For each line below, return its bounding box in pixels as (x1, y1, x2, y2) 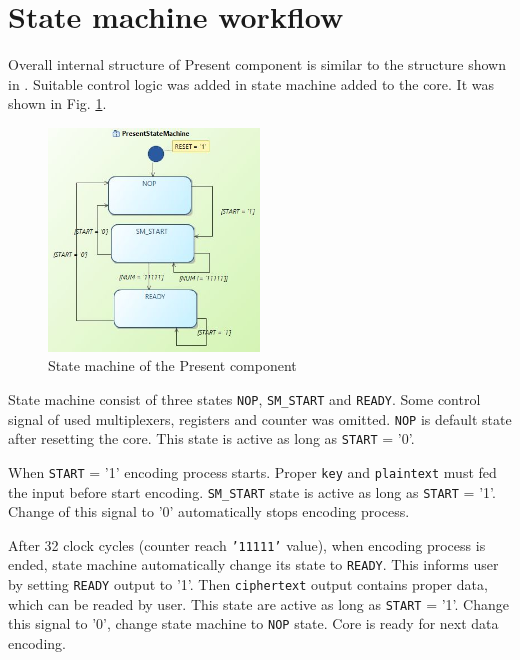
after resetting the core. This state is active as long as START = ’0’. (8, 428, 415, 449)
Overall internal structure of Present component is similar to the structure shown (8, 54, 506, 75)
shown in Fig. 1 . (8, 93, 107, 114)
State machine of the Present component (48, 355, 297, 376)
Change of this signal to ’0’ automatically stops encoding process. (8, 501, 410, 522)
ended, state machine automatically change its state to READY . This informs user (8, 554, 499, 575)
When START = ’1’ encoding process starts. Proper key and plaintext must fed (8, 461, 497, 482)
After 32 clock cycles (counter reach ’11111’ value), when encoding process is (8, 534, 486, 555)
